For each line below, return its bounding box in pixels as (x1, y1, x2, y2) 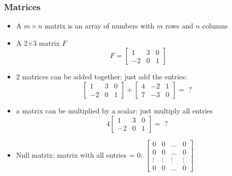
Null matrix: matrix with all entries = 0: (16, 149, 143, 160)
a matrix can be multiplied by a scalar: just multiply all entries (16, 105, 213, 115)
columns (202, 20, 228, 31)
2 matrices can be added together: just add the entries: (16, 71, 187, 82)
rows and (165, 20, 193, 31)
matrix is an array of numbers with (44, 20, 155, 31)
